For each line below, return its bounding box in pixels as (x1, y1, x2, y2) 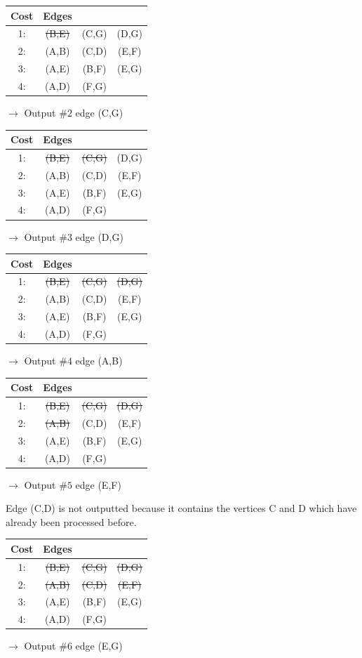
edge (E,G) (75, 638, 123, 653)
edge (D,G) (75, 229, 123, 244)
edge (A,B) (75, 353, 123, 368)
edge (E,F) (75, 477, 121, 492)
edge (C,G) (75, 105, 123, 119)
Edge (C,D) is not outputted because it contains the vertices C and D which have (6, 501, 357, 515)
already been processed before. (6, 514, 137, 529)
